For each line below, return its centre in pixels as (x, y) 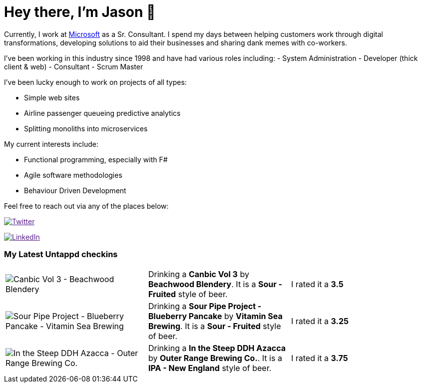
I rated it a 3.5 (317, 284)
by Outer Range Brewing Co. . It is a (215, 358)
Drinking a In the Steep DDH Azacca (217, 348)
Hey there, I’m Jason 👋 (80, 12)
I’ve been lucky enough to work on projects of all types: (95, 82)
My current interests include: (51, 144)
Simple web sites (52, 97)
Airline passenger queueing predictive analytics (102, 113)
